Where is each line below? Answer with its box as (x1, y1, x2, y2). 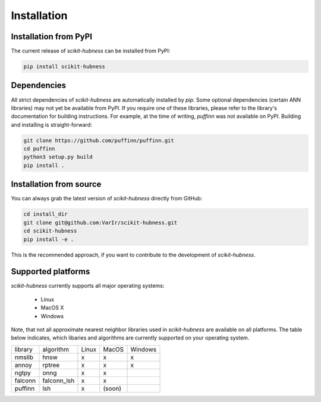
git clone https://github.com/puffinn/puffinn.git (23, 137, 175, 144)
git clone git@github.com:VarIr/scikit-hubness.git (23, 219, 178, 226)
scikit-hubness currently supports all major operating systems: (11, 282, 165, 290)
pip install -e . (23, 235, 74, 243)
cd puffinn (23, 146, 55, 152)
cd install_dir (23, 211, 68, 218)
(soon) (103, 384, 122, 392)
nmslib (14, 353, 34, 361)
